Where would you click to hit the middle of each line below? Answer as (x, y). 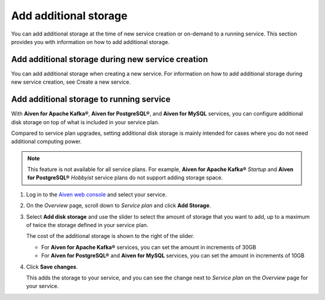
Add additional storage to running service (91, 99)
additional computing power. (47, 142)
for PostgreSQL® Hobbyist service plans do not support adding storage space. (125, 178)
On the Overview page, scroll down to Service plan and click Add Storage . (119, 205)
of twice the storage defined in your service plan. (87, 225)
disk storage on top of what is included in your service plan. (85, 122)
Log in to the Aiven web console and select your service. (97, 194)
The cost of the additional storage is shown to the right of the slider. (110, 236)
